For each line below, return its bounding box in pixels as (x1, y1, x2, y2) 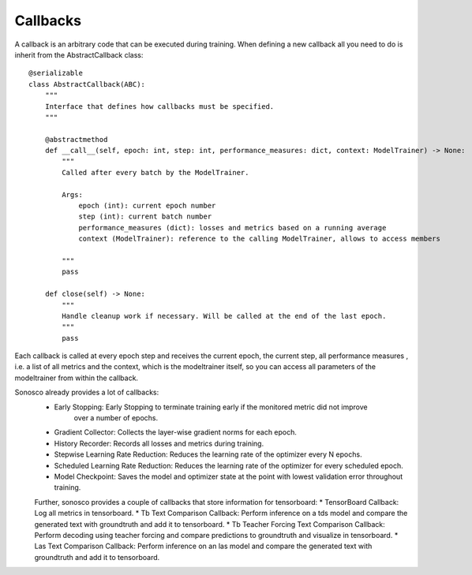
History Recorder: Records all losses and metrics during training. (54, 439, 264, 448)
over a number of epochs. (73, 413, 158, 423)
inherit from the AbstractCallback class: (14, 50, 144, 59)
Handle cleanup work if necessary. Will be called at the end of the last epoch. (62, 312, 387, 320)
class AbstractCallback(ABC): (28, 80, 146, 88)
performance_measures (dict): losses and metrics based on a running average (78, 223, 387, 232)
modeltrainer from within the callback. (14, 373, 138, 383)
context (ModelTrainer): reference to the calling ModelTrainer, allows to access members (78, 234, 441, 244)
